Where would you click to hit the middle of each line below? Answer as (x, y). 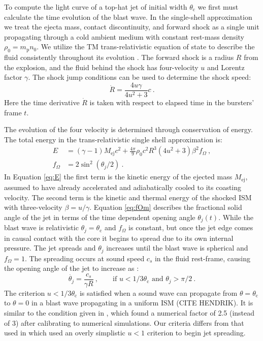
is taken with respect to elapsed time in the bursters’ (172, 102)
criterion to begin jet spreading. (196, 333)
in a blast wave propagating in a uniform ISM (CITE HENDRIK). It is (142, 303)
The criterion (25, 292)
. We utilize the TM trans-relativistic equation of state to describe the (146, 46)
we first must (218, 7)
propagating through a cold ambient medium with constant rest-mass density (124, 36)
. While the (236, 217)
